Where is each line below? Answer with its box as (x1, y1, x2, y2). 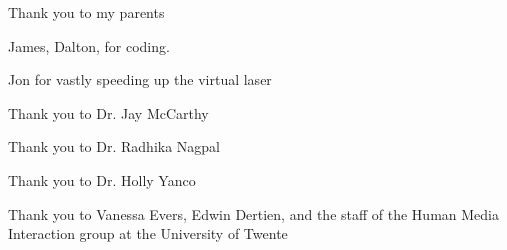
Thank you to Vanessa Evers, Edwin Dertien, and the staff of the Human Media (8, 203, 499, 224)
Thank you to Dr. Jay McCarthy (8, 102, 209, 123)
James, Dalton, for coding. (8, 35, 170, 56)
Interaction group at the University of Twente (8, 223, 288, 244)
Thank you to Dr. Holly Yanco (8, 169, 196, 190)
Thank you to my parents (8, 2, 165, 22)
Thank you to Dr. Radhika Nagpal (8, 136, 221, 157)
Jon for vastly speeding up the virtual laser (8, 69, 272, 90)
